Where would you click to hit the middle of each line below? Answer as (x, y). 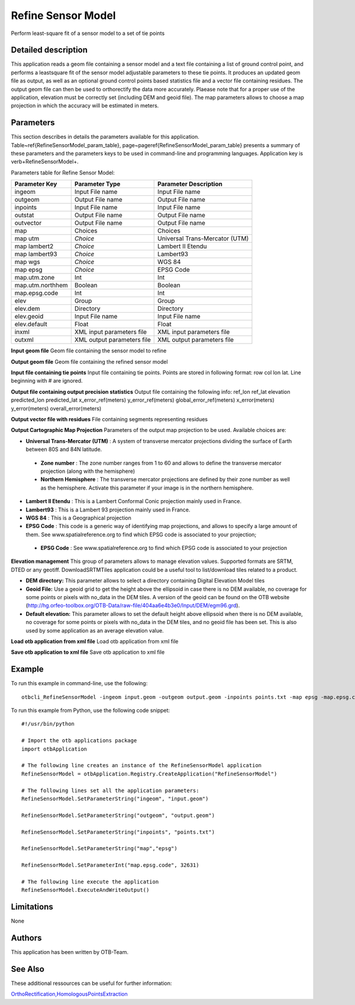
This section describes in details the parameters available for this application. (105, 137)
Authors (26, 938)
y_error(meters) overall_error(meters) (56, 408)
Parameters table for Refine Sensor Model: (63, 173)
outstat (24, 215)
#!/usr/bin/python (48, 724)
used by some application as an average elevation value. (95, 630)
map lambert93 (36, 254)
